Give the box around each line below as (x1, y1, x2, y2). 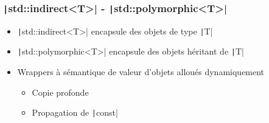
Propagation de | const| (32, 106, 118, 119)
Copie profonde (32, 85, 89, 98)
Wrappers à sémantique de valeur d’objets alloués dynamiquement (17, 65, 265, 78)
